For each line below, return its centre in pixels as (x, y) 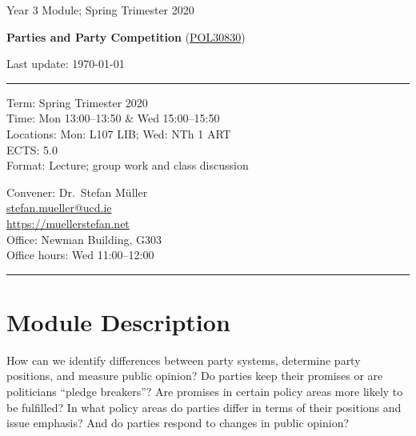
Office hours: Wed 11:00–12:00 (80, 255)
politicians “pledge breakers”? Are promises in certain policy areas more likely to (205, 392)
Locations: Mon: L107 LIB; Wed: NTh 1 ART (119, 133)
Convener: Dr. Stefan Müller (77, 192)
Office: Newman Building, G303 (84, 239)
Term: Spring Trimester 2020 (77, 102)
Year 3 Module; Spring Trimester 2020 (100, 10)
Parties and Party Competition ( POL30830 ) (126, 36)
